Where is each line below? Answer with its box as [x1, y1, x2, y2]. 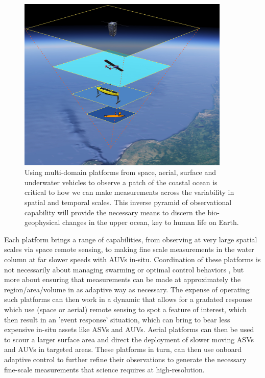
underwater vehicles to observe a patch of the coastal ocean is [25, 177, 218, 187]
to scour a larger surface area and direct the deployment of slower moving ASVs [4, 334, 254, 344]
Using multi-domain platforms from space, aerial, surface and [25, 167, 216, 178]
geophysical [25, 217, 60, 228]
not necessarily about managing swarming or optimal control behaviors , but [4, 264, 244, 274]
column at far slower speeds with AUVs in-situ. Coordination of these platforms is [4, 254, 261, 264]
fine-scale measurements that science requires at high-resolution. [4, 364, 205, 374]
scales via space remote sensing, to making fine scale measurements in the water [4, 244, 254, 255]
